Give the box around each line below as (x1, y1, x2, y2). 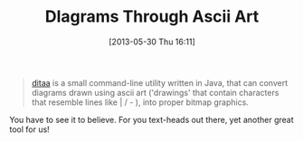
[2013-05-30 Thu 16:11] (108, 36, 196, 47)
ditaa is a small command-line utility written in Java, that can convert (31, 77, 288, 88)
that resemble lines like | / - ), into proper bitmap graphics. (31, 97, 249, 108)
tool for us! (9, 124, 50, 135)
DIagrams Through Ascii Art (44, 6, 260, 27)
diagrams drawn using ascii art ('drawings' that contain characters (31, 87, 279, 98)
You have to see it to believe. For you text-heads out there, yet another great (9, 114, 294, 125)
